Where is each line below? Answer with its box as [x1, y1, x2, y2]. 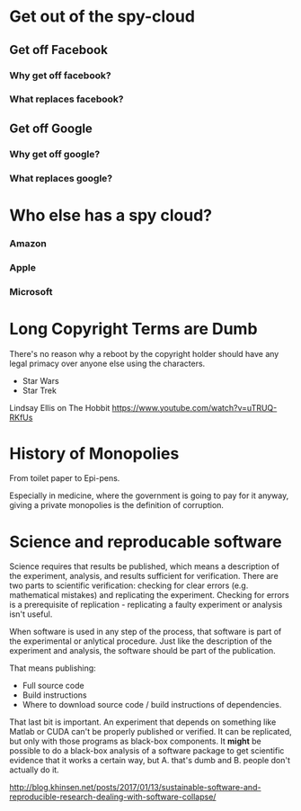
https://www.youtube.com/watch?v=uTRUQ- [111, 402, 278, 413]
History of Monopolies [9, 443, 180, 464]
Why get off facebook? [9, 69, 111, 82]
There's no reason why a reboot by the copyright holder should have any [9, 348, 279, 359]
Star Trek [22, 385, 57, 396]
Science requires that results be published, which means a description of [9, 561, 280, 572]
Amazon [9, 236, 47, 249]
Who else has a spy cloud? [9, 205, 213, 226]
